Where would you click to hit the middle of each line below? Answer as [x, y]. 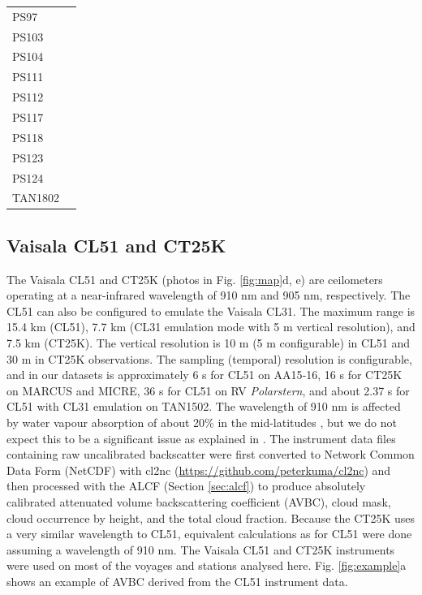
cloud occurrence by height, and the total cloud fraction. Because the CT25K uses [211, 517]
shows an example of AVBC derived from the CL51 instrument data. [177, 581]
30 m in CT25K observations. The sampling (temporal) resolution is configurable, [209, 358]
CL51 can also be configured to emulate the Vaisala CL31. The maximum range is [211, 310]
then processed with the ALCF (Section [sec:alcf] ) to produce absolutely [186, 486]
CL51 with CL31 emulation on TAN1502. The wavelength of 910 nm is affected [204, 406]
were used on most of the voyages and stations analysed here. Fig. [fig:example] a [207, 565]
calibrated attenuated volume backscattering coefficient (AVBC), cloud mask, [199, 501]
